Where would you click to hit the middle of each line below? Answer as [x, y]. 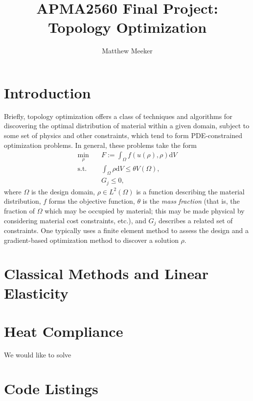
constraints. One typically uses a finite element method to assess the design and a [126, 230]
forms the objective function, [92, 201]
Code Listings [51, 388]
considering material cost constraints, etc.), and [75, 220]
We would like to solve [38, 354]
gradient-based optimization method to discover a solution [91, 240]
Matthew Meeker [127, 51]
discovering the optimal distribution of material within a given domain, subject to [127, 126]
